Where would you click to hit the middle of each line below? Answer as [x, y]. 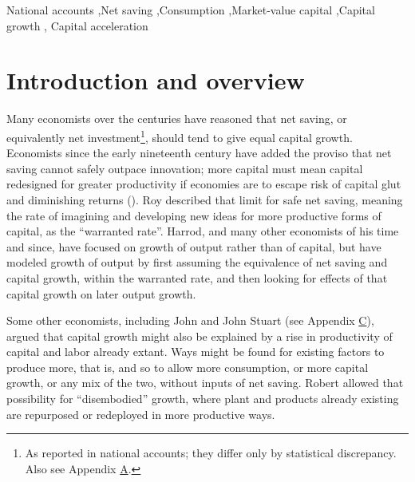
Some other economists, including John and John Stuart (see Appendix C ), [190, 320]
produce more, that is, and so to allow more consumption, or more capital [188, 367]
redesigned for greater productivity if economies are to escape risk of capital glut [204, 184]
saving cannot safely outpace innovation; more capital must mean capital [185, 168]
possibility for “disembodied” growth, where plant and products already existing [203, 399]
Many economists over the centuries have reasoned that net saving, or [177, 119]
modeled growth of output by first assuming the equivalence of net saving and [197, 262]
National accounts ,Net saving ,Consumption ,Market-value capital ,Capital [191, 10]
